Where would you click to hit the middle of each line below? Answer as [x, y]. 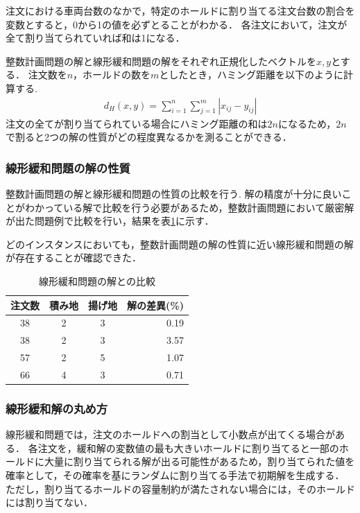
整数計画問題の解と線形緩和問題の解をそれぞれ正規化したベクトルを [161, 61]
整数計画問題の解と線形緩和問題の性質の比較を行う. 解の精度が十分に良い [174, 193]
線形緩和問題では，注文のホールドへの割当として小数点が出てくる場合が [170, 434]
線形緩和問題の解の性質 [68, 167]
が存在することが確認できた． [74, 258]
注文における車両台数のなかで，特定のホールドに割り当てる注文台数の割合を [180, 10]
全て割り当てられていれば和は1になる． [95, 38]
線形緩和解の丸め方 [57, 408]
